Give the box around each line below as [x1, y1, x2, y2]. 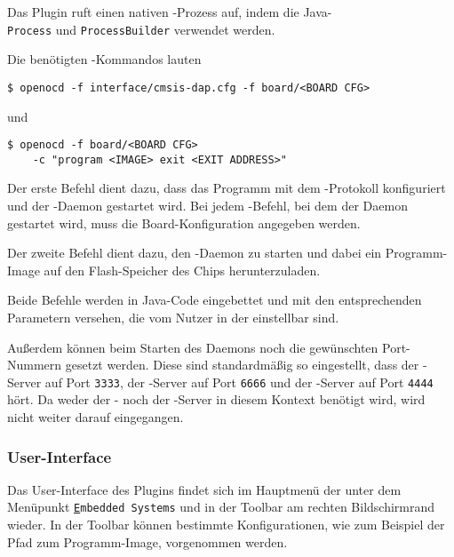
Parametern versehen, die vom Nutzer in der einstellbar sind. [7, 307, 339, 326]
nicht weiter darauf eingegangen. [7, 408, 184, 426]
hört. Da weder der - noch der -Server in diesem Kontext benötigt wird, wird [7, 390, 426, 409]
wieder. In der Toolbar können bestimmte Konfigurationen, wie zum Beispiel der [7, 515, 445, 534]
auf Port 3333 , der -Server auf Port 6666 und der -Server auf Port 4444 [44, 372, 434, 391]
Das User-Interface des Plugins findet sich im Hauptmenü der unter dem [7, 480, 402, 498]
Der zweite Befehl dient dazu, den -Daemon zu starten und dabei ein [7, 243, 382, 262]
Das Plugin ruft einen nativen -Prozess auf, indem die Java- [7, 3, 332, 20]
